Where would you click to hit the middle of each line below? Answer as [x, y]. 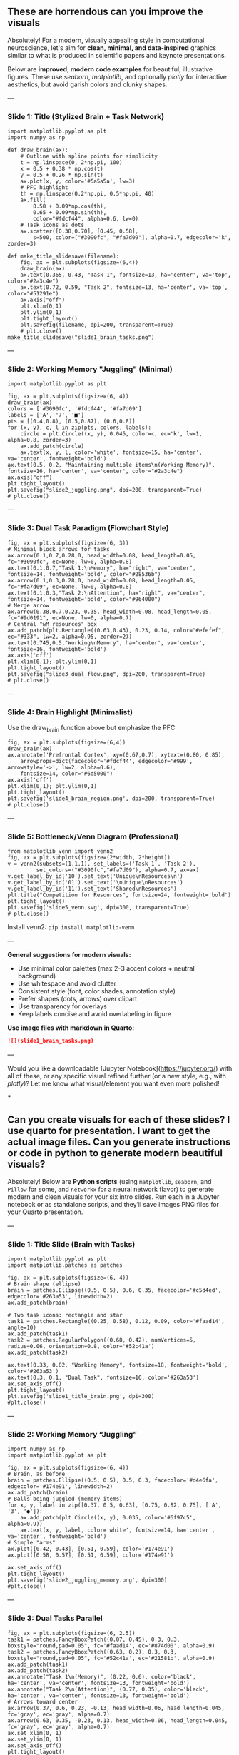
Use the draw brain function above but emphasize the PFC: [92, 729]
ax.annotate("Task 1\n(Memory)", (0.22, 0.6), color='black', [102, 1676]
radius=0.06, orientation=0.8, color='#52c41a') [81, 1347]
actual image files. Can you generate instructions [119, 1142]
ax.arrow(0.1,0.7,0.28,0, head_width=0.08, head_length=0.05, [102, 555]
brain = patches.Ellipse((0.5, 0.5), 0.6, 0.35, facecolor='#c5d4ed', [115, 1290]
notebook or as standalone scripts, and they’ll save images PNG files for [113, 1204]
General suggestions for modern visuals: [69, 955]
